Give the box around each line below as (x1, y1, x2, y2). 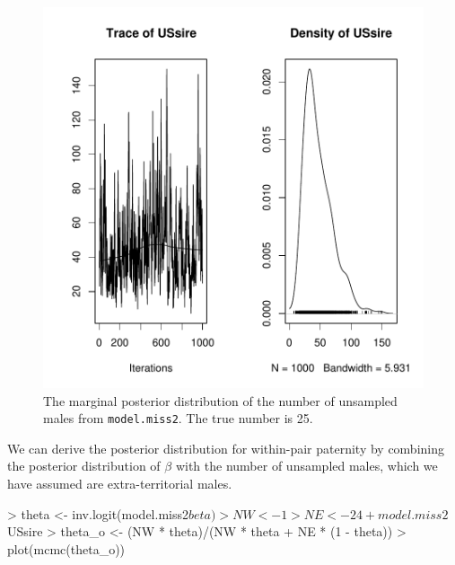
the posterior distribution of (7, 456, 161, 475)
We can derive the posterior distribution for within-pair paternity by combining (7, 438, 445, 457)
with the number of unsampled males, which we (175, 456, 438, 475)
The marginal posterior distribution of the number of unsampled (43, 391, 398, 410)
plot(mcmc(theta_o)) (7, 539, 126, 558)
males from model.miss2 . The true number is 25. (43, 409, 313, 428)
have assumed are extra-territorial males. (7, 474, 232, 493)
